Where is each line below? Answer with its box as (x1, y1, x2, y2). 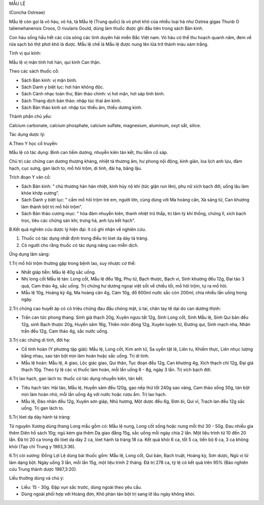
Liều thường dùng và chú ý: (9, 475, 65, 481)
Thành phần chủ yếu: (9, 113, 52, 119)
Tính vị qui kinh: (9, 50, 41, 56)
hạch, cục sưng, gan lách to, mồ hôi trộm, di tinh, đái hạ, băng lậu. (9, 165, 142, 171)
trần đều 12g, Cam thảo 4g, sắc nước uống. (21, 328, 109, 334)
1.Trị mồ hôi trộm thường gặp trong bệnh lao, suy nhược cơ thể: (9, 260, 136, 266)
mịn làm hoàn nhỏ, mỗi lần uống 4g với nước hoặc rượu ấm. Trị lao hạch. (21, 392, 167, 397)
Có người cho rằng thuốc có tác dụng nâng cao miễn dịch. (21, 242, 139, 248)
